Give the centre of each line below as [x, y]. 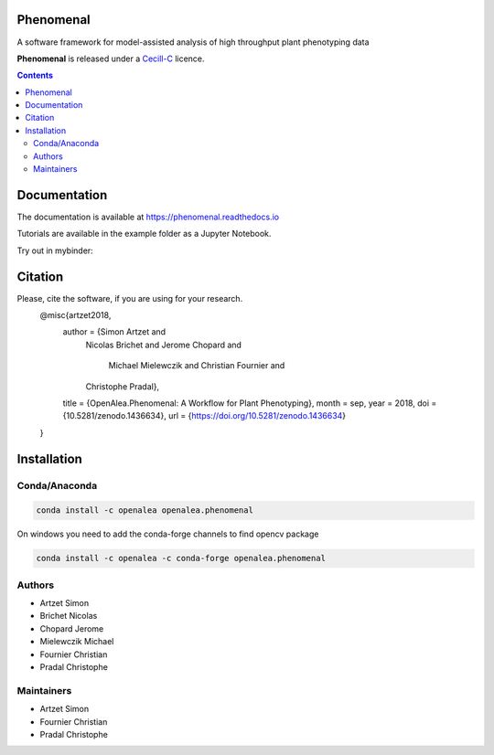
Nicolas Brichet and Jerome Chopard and [164, 345]
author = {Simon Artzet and [114, 332]
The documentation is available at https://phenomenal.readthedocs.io [148, 217]
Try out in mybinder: [55, 250]
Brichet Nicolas [69, 616]
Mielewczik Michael [77, 642]
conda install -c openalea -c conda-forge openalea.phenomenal [181, 558]
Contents [35, 75]
